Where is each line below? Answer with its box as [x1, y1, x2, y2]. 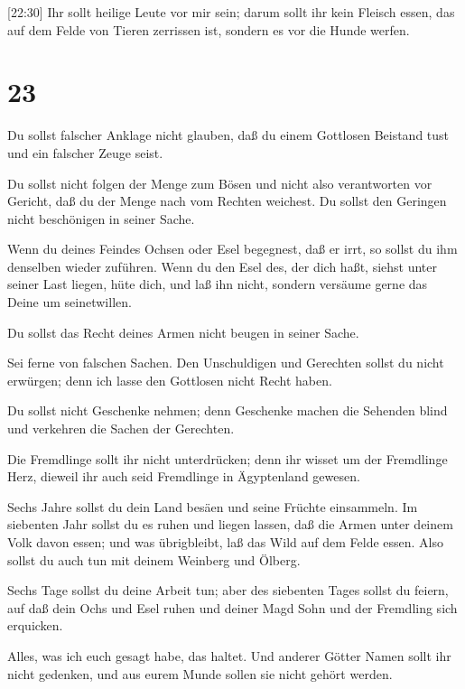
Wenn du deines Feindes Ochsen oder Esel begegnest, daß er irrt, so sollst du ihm [7, 239, 458, 258]
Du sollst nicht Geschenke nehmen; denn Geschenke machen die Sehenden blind [7, 401, 448, 420]
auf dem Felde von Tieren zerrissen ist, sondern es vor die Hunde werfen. [7, 20, 410, 39]
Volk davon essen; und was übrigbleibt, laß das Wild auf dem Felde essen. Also [7, 533, 443, 551]
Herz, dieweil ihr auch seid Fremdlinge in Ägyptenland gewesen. [7, 467, 360, 486]
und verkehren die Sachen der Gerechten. [7, 419, 235, 438]
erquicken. [7, 616, 63, 635]
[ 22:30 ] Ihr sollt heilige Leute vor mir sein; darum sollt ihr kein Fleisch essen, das [7, 3, 455, 21]
